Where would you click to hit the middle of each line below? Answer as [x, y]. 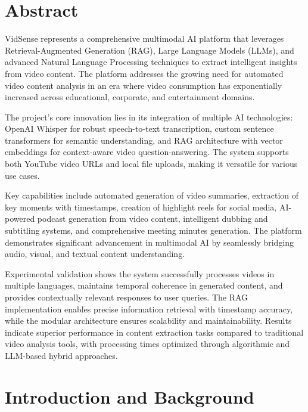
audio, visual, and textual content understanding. [95, 254]
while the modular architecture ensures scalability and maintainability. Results [148, 320]
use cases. [22, 175]
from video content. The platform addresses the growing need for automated [144, 73]
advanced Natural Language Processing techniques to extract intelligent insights [151, 62]
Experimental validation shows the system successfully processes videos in [140, 273]
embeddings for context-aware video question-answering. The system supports [147, 152]
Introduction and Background [130, 396]
